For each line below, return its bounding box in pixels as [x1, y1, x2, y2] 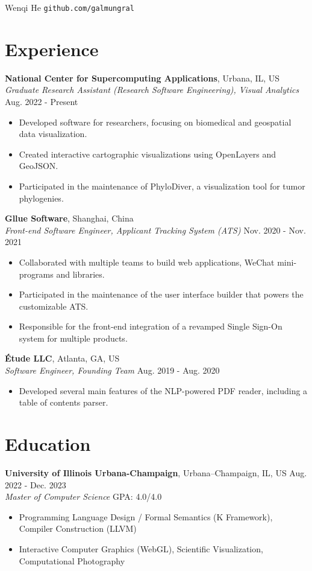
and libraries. [56, 267, 105, 280]
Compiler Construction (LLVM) [19, 522, 137, 535]
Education [5, 432, 91, 456]
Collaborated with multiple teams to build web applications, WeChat [19, 255, 275, 268]
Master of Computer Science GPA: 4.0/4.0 [5, 490, 162, 503]
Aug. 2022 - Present [5, 95, 78, 107]
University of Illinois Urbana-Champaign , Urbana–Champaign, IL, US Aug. [5, 466, 307, 479]
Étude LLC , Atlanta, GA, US [5, 352, 120, 365]
